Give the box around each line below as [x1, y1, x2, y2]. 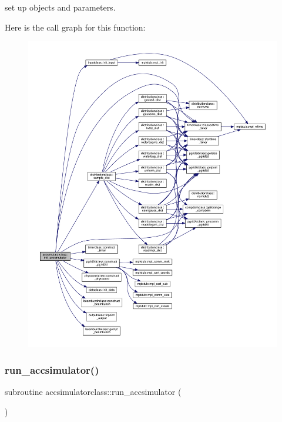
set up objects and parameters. [5, 1, 116, 13]
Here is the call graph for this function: [5, 21, 146, 33]
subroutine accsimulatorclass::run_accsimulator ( [5, 386, 182, 398]
